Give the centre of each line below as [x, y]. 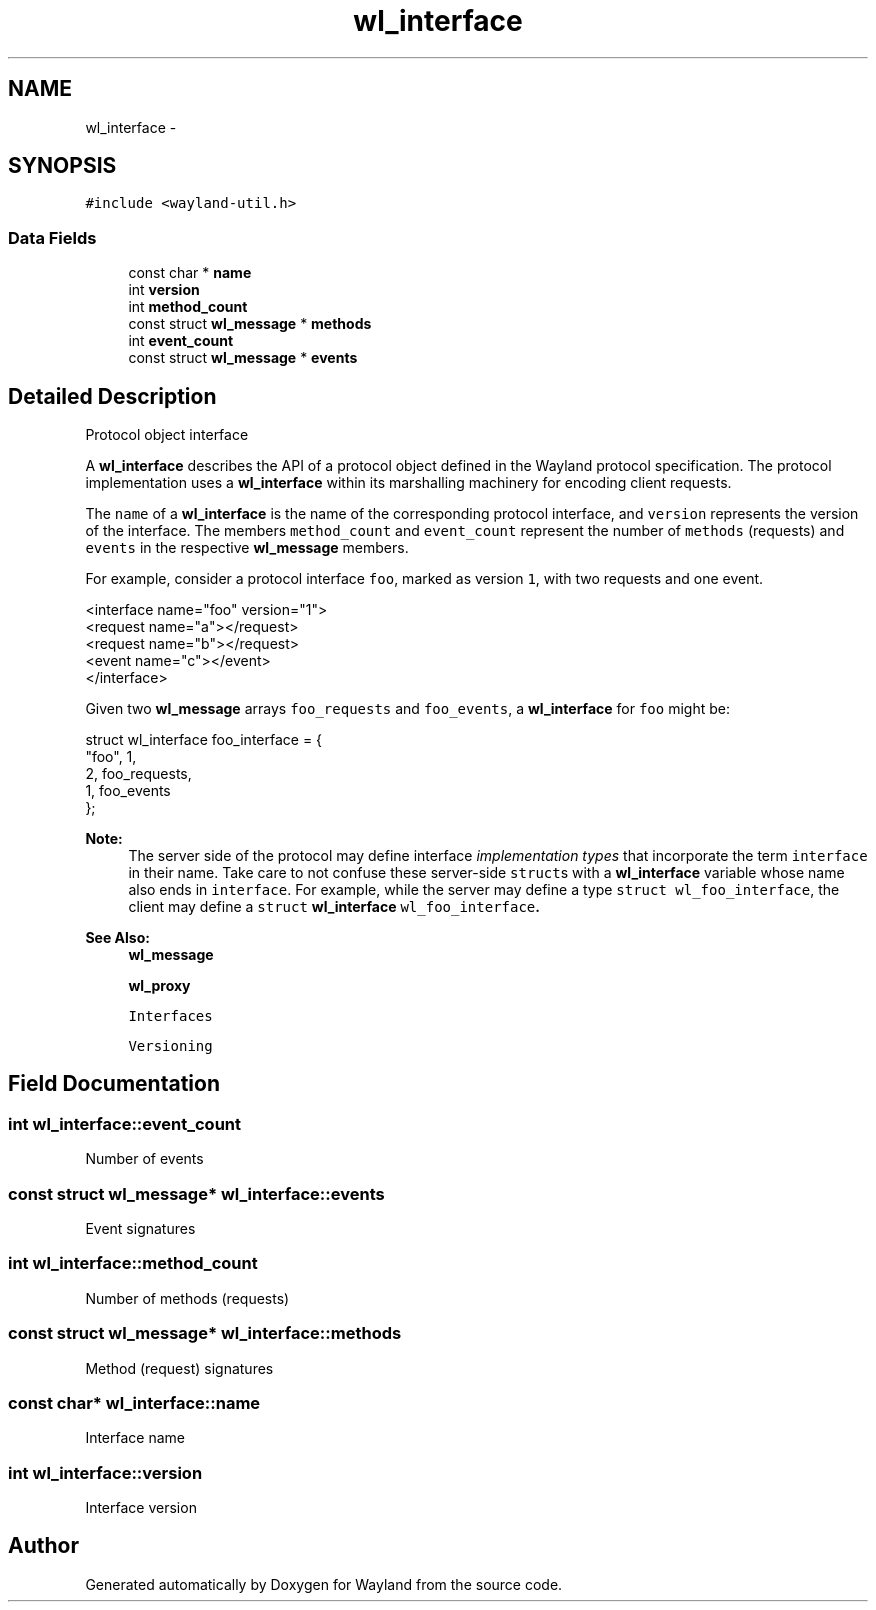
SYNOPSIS [62, 166]
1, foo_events [128, 791]
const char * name [190, 273]
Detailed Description [112, 396]
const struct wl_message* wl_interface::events [196, 1193]
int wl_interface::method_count [133, 1263]
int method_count [188, 307]
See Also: [117, 938]
